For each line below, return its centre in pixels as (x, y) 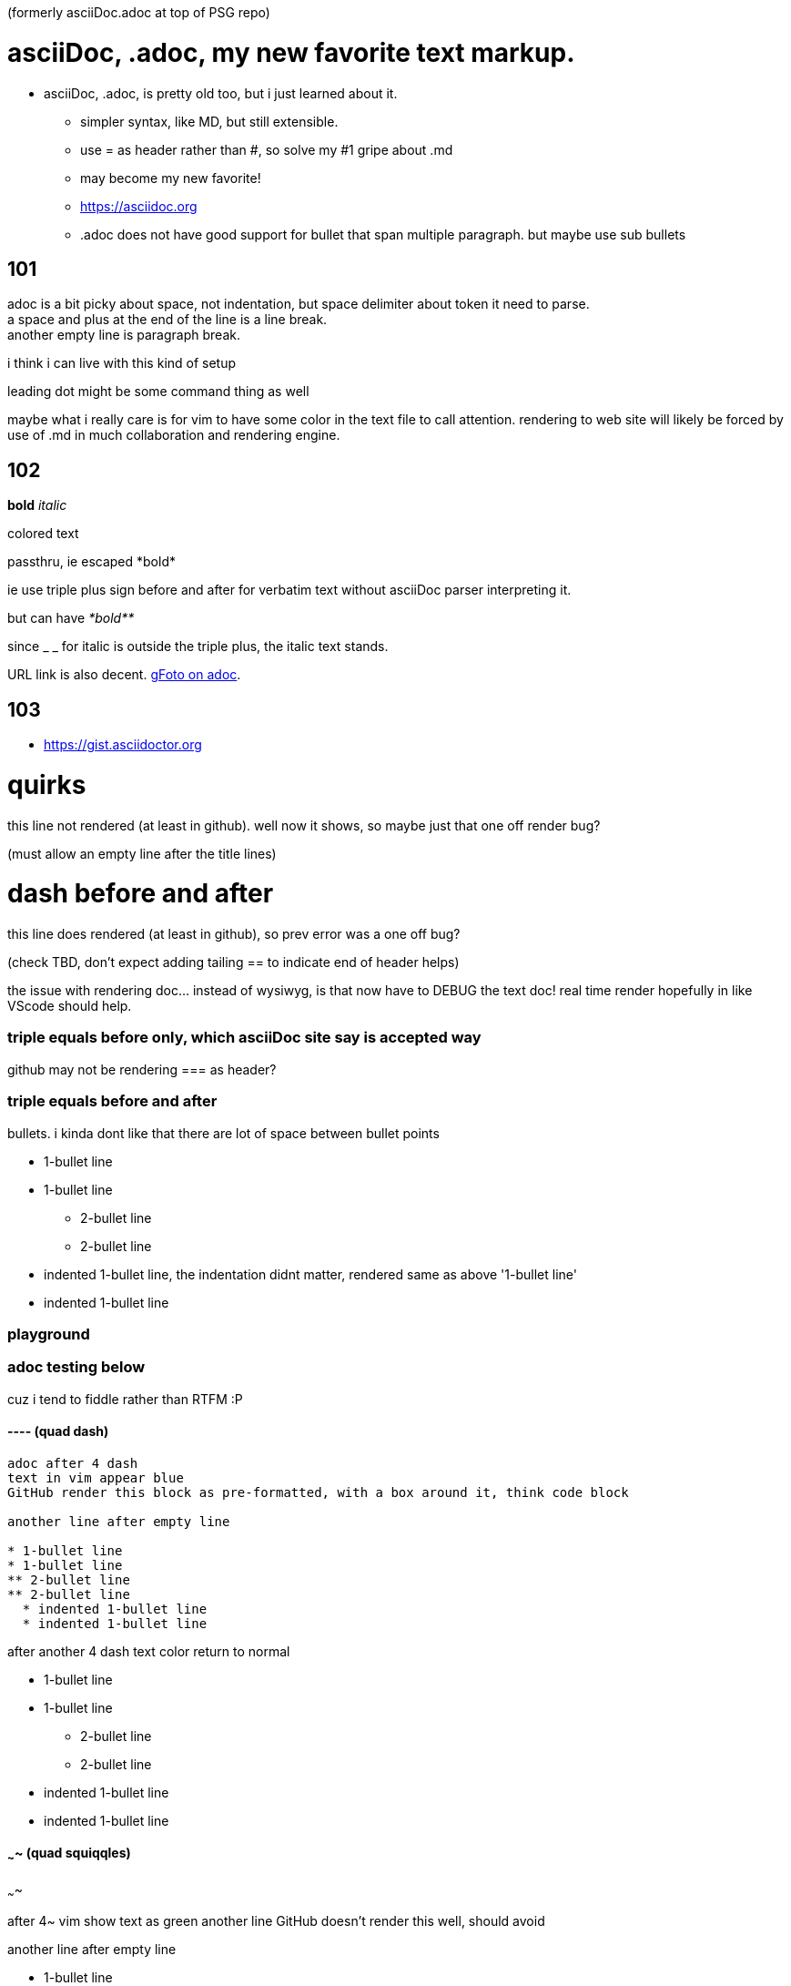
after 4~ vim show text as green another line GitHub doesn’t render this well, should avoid (276, 1920)
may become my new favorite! (171, 178)
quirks (47, 784)
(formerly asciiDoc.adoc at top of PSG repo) (139, 12)
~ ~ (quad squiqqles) (69, 1855)
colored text (43, 534)
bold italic (37, 505)
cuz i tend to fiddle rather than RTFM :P (125, 1399)
